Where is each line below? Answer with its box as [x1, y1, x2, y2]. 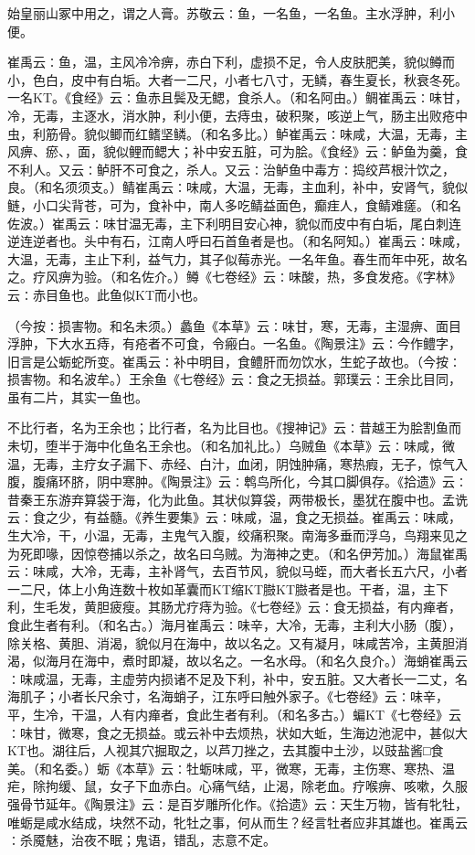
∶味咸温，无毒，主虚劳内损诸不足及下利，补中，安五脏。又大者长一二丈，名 [7, 668, 468, 688]
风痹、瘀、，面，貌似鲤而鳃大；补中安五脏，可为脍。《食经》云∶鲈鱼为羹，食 [7, 142, 468, 161]
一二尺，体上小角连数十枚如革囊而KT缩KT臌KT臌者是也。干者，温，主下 [7, 579, 449, 598]
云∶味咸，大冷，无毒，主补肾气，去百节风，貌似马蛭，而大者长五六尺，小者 [7, 561, 468, 581]
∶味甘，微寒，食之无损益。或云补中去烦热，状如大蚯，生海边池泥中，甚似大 [7, 722, 468, 742]
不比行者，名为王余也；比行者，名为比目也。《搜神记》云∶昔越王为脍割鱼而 [7, 418, 461, 437]
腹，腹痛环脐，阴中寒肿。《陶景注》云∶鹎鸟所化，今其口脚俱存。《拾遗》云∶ [7, 472, 468, 491]
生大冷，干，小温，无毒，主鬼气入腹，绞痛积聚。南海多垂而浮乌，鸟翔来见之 [7, 526, 468, 545]
